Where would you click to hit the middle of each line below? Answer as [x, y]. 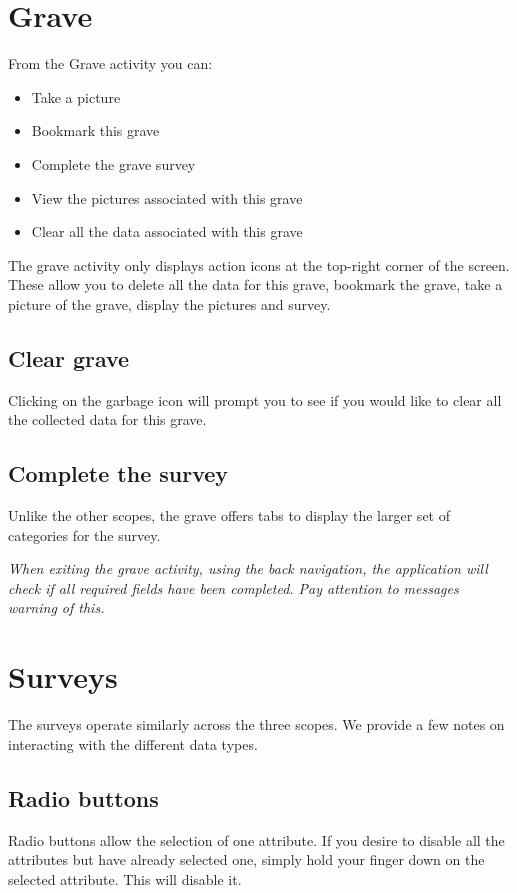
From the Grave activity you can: [110, 63]
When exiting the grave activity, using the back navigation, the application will [248, 568]
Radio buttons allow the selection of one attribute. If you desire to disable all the [256, 839]
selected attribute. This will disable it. [125, 878]
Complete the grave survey [113, 163]
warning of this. [56, 607]
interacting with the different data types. [133, 743]
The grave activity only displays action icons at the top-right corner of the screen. [259, 264]
